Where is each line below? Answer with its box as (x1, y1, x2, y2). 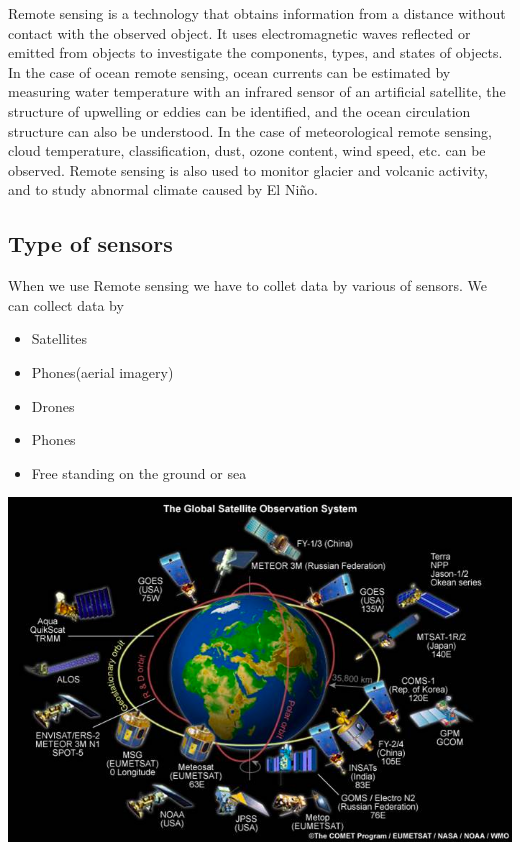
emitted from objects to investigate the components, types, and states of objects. (8, 42, 503, 63)
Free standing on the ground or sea (31, 462, 247, 483)
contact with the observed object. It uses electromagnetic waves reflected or (8, 22, 471, 43)
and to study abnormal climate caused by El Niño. (8, 179, 318, 200)
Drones (31, 395, 75, 416)
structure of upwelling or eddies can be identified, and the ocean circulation (8, 100, 471, 121)
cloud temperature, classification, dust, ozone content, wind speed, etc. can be (8, 140, 486, 161)
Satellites (31, 328, 88, 349)
